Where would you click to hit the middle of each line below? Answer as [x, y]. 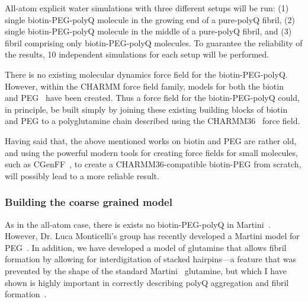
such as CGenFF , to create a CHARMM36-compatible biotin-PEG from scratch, [153, 164]
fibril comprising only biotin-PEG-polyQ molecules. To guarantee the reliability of [154, 42]
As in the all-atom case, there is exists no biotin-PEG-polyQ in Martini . [138, 224]
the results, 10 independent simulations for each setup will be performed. [137, 54]
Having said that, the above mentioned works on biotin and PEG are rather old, [151, 140]
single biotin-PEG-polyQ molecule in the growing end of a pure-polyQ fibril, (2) [150, 19]
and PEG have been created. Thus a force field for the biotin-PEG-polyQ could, [152, 98]
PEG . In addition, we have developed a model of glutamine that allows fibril [146, 247]
